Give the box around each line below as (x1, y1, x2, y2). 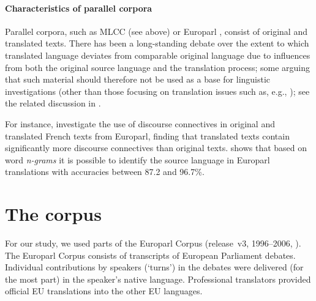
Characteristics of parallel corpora (5, 1, 152, 14)
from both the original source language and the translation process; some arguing (5, 61, 310, 73)
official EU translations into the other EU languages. (5, 284, 203, 297)
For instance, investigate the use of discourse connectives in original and (5, 117, 275, 130)
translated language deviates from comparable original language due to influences (5, 48, 310, 61)
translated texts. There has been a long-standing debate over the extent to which (5, 37, 309, 50)
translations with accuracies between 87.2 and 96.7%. (5, 165, 205, 178)
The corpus (5, 201, 102, 226)
